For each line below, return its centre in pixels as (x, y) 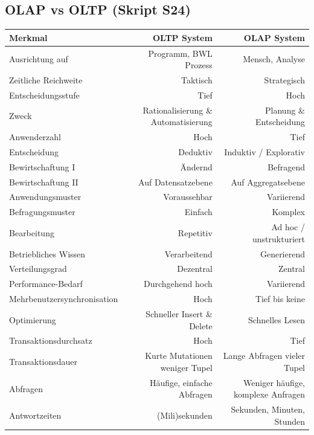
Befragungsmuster (42, 212)
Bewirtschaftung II (44, 182)
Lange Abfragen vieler (264, 356)
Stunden (290, 421)
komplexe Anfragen (269, 394)
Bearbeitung (32, 232)
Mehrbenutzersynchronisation (64, 299)
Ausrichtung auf (39, 59)
